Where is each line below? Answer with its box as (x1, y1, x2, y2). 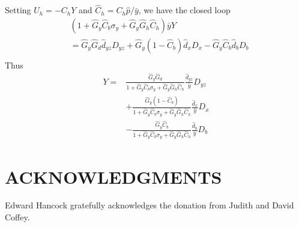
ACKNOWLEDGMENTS (5, 164, 222, 189)
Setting (5, 4, 31, 16)
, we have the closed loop (138, 4, 231, 16)
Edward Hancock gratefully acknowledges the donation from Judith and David (5, 199, 294, 211)
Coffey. (5, 211, 30, 223)
